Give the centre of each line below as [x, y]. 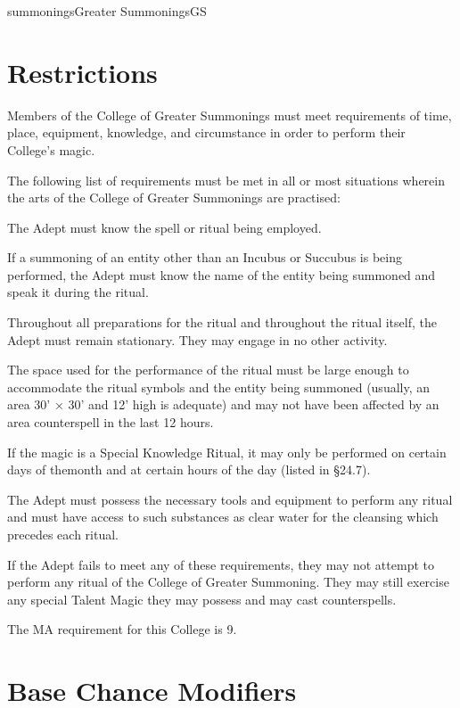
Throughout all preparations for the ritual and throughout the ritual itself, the [222, 322]
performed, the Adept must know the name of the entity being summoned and [222, 274]
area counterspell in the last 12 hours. [111, 422]
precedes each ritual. [63, 534]
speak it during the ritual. [78, 292]
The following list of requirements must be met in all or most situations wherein [226, 180]
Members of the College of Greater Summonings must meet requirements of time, [230, 115]
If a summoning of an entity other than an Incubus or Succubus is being [205, 257]
